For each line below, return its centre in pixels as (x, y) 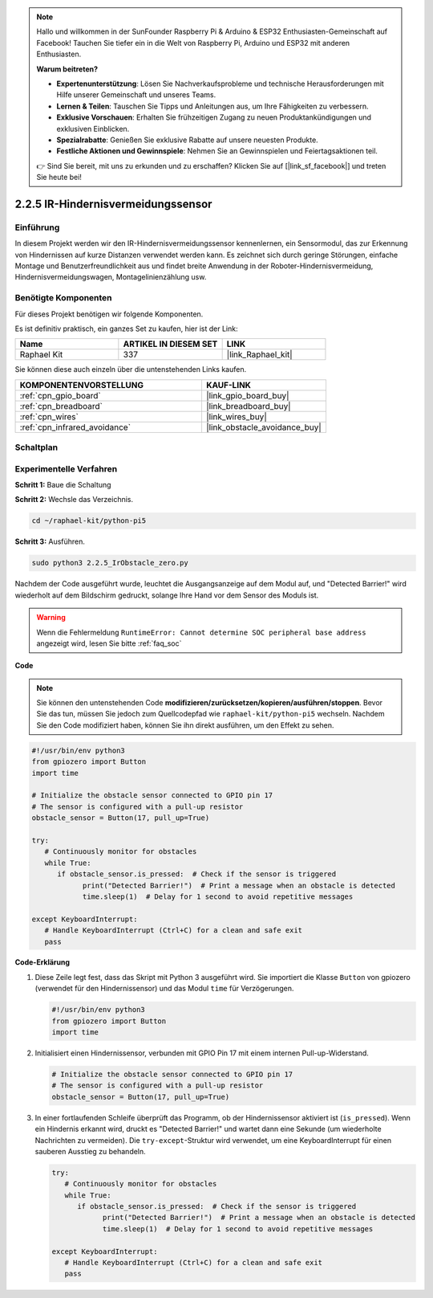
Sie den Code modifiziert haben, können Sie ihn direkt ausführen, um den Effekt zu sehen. (185, 725)
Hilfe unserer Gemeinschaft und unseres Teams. (136, 95)
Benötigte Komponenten (63, 298)
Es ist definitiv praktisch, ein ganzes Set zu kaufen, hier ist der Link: (126, 329)
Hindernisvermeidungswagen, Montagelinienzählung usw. (111, 277)
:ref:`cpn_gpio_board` (60, 395)
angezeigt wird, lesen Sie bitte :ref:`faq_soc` (109, 643)
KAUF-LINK (229, 385)
